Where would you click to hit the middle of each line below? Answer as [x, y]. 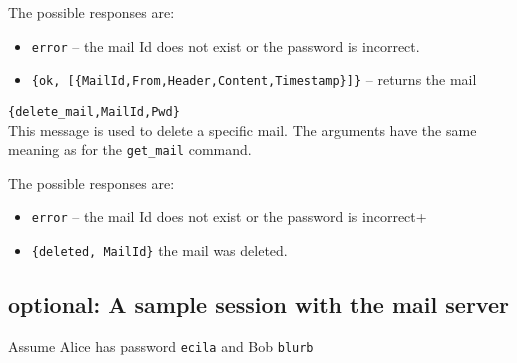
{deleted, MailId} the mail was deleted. [159, 250]
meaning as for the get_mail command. [130, 149]
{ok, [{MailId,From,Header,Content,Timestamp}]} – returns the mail [254, 79]
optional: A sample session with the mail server [258, 304]
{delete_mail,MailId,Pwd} [94, 111]
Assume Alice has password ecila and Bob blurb [161, 345]
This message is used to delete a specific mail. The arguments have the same [242, 129]
